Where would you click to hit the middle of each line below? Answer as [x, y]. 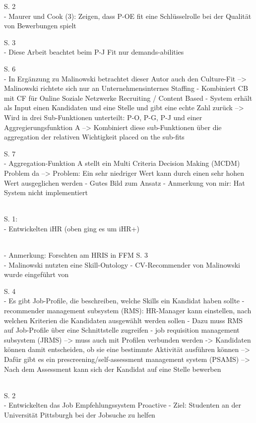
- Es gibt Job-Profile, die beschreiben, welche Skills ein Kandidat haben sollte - [124, 301]
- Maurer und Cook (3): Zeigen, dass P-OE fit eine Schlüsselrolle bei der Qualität [128, 16]
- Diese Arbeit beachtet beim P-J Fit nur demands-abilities [94, 52]
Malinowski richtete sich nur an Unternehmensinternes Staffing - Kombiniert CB [126, 88]
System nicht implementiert [46, 192]
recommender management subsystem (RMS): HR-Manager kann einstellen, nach [128, 311]
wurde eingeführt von [36, 274]
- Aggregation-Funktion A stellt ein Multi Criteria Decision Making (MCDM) [122, 163]
